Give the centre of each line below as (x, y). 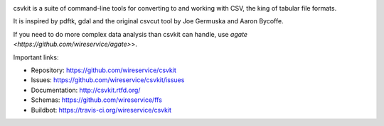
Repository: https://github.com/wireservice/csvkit (104, 70)
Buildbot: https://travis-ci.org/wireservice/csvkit (101, 110)
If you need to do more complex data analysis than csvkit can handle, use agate (130, 34)
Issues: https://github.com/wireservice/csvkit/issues (108, 80)
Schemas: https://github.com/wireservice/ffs (97, 100)
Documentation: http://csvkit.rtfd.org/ (86, 90)
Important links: (36, 57)
